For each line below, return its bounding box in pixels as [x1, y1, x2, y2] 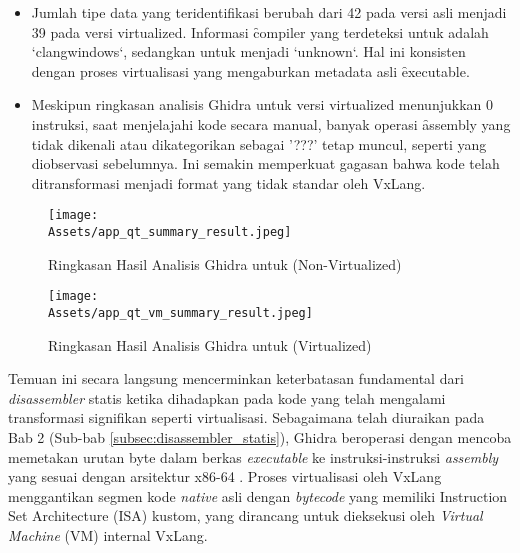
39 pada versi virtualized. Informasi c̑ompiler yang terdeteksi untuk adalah [31, 21, 489, 42]
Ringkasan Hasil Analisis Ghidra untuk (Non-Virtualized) [48, 253, 402, 274]
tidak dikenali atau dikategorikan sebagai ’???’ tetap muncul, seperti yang [31, 133, 487, 154]
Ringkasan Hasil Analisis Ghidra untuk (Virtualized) [48, 334, 372, 355]
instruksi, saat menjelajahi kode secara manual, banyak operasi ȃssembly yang [31, 113, 511, 134]
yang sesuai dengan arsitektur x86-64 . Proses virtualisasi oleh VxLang [8, 466, 442, 487]
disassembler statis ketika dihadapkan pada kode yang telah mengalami [8, 387, 446, 408]
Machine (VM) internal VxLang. [8, 524, 208, 545]
